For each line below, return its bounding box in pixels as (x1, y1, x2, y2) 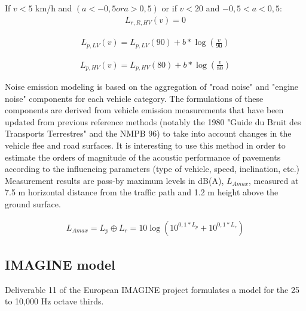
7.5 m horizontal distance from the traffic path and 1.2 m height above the (5, 186, 279, 198)
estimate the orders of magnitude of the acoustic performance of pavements (5, 150, 281, 163)
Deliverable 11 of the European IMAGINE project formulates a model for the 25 (5, 283, 299, 295)
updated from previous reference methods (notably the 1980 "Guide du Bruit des (5, 115, 301, 128)
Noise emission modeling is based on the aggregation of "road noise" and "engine (5, 80, 299, 93)
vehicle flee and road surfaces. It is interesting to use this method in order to (5, 139, 286, 152)
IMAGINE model (5, 255, 115, 273)
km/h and (35, 2, 72, 14)
